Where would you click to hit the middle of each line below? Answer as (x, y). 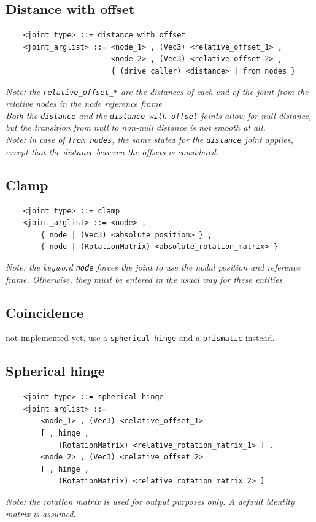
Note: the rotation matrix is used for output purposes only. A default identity (150, 501)
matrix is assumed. (41, 513)
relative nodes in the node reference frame (84, 103)
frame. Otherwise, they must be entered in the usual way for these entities (144, 279)
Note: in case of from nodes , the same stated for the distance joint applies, (149, 140)
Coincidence (44, 312)
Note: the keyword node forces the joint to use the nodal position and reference (153, 267)
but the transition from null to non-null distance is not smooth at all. (136, 127)
